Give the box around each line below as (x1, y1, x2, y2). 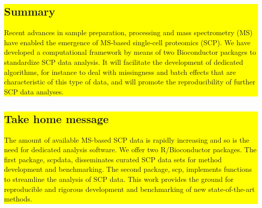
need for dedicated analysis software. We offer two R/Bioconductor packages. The (4, 144, 256, 155)
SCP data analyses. (4, 86, 64, 96)
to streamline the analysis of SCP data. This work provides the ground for (4, 173, 234, 184)
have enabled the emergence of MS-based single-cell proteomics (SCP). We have (4, 37, 250, 47)
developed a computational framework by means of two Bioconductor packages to (4, 47, 256, 57)
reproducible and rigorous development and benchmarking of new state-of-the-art (4, 183, 255, 194)
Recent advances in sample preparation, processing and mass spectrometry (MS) (4, 27, 253, 38)
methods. (4, 193, 32, 204)
